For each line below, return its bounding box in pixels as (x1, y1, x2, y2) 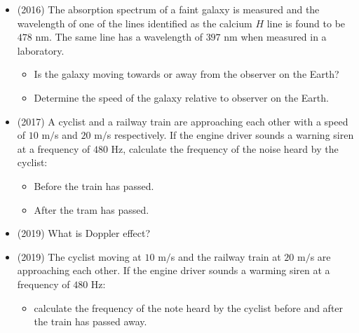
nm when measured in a (224, 29, 327, 44)
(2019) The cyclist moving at (17, 249, 142, 264)
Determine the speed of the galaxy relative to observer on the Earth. (34, 90, 329, 104)
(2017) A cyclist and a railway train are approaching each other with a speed (17, 114, 348, 128)
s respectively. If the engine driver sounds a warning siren (107, 128, 354, 142)
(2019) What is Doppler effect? (17, 226, 151, 240)
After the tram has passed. (34, 202, 149, 217)
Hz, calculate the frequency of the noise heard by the (111, 141, 339, 156)
